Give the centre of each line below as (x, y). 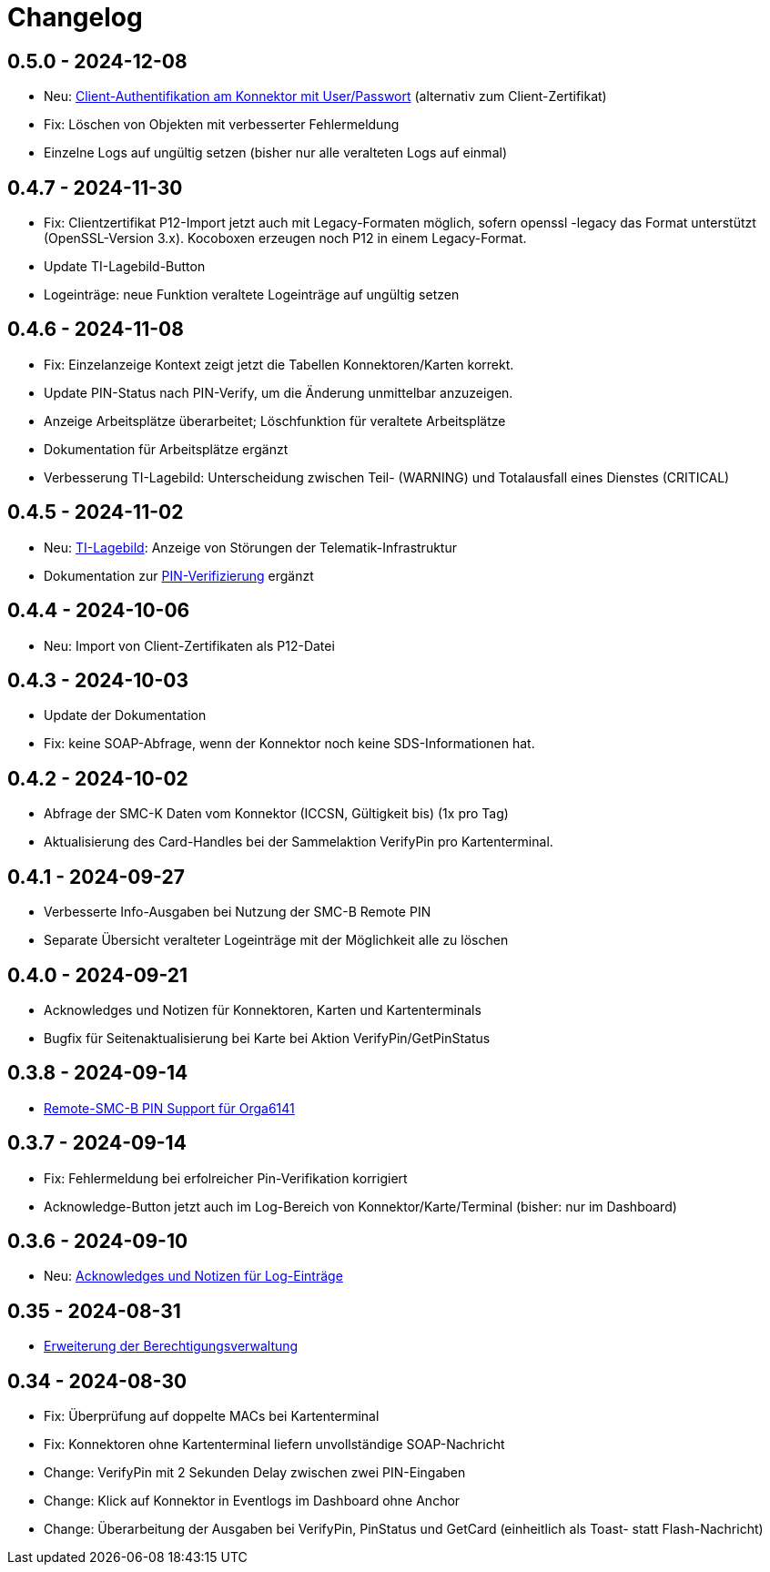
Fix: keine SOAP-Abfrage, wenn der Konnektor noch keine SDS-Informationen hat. (289, 744)
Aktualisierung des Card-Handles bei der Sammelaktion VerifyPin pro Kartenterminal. (299, 842)
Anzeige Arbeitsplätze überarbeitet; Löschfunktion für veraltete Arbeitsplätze (275, 421)
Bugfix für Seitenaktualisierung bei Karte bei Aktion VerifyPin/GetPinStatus (267, 1038)
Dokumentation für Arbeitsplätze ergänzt (166, 449)
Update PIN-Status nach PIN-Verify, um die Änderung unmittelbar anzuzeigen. (279, 392)
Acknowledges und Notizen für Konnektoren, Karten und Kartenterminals (263, 1009)
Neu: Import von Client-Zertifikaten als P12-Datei (189, 645)
